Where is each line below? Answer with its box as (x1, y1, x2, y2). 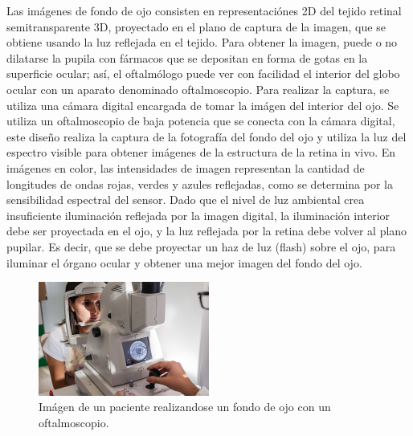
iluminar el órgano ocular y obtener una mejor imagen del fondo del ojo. (6, 254, 362, 271)
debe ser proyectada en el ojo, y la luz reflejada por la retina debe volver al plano (6, 222, 407, 239)
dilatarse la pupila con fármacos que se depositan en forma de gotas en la (6, 49, 368, 66)
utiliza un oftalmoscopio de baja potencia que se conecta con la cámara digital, (6, 112, 395, 129)
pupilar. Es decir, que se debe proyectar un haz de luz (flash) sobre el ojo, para (6, 238, 396, 255)
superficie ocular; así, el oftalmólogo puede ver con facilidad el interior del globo (6, 65, 400, 82)
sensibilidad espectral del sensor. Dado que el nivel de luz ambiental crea (6, 191, 365, 208)
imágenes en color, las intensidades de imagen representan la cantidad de (6, 159, 365, 176)
